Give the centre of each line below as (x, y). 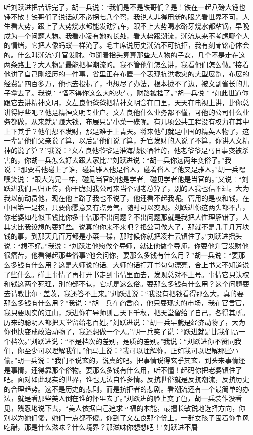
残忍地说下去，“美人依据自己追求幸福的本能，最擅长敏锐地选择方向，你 (131, 407)
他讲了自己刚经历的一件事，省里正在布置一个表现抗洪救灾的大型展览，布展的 (126, 74)
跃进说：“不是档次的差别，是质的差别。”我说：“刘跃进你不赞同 (136, 341)
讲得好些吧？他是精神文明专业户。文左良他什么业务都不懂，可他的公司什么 (123, 112)
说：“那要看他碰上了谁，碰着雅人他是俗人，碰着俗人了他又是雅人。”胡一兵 (121, 169)
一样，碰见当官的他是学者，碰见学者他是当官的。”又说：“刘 (155, 179)
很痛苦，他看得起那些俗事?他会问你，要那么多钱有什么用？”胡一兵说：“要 (121, 255)
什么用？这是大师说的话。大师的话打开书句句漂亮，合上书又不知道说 (140, 265)
